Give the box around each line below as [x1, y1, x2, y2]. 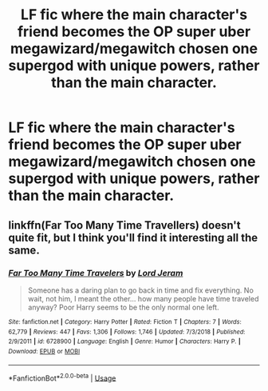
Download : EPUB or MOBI [8, 347, 81, 355]
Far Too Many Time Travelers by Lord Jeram [8, 267, 183, 278]
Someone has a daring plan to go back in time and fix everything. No [27, 285, 254, 295]
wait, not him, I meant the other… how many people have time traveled [27, 293, 259, 303]
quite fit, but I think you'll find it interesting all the [8, 230, 258, 245]
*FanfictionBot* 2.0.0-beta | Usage [8, 372, 116, 383]
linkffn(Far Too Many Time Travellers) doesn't [8, 218, 241, 232]
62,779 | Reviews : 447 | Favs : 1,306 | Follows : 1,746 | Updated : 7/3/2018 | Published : [8, 328, 246, 336]
